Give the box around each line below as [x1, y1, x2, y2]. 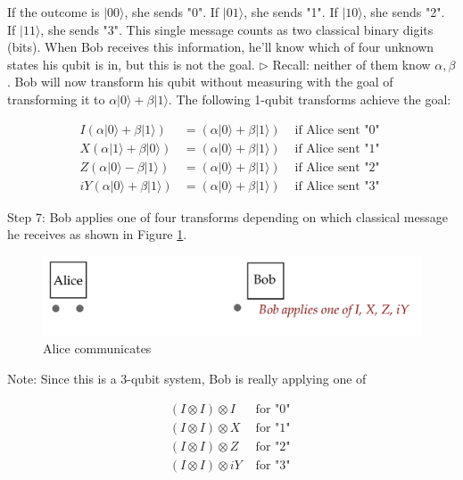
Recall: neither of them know [272, 54, 431, 73]
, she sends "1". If [244, 3, 338, 21]
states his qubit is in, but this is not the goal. [7, 54, 255, 73]
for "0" [255, 402, 291, 416]
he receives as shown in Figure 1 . [7, 225, 187, 244]
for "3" [255, 459, 291, 472]
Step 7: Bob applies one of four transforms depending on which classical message [7, 207, 448, 226]
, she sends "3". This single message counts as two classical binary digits [40, 20, 434, 38]
